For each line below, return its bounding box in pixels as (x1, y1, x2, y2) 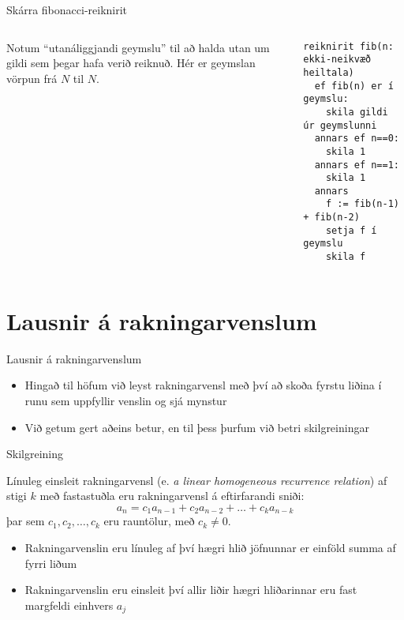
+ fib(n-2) (303, 212, 360, 224)
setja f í (325, 224, 377, 236)
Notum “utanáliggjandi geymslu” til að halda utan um (6, 39, 270, 55)
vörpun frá (6, 70, 58, 86)
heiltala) (303, 66, 354, 78)
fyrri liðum (24, 554, 77, 571)
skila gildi (325, 106, 388, 118)
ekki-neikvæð (303, 54, 372, 66)
